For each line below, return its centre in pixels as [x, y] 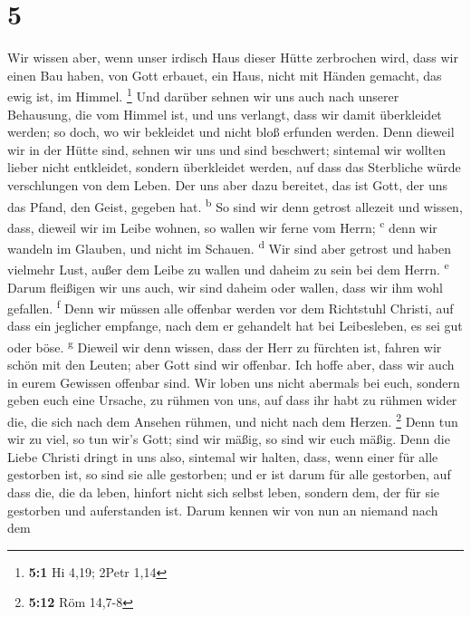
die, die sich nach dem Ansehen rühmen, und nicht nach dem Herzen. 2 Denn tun [233, 420]
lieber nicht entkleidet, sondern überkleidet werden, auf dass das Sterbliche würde [234, 167]
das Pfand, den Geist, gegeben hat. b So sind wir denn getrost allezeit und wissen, [235, 205]
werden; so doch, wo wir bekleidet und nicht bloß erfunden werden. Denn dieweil [231, 132]
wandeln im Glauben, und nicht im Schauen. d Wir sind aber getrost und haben [229, 247]
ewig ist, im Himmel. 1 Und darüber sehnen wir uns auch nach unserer [203, 95]
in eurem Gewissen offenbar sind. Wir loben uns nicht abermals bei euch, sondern [234, 382]
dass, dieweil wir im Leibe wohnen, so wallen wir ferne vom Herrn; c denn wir [222, 226]
